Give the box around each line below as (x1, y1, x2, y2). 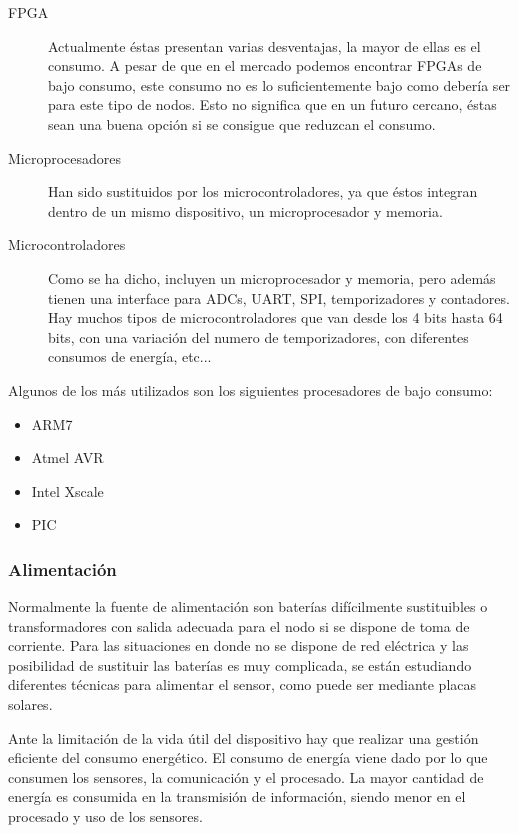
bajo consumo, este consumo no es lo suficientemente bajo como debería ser (48, 74, 511, 95)
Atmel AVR (31, 447, 104, 468)
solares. (8, 694, 53, 715)
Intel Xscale (31, 480, 104, 501)
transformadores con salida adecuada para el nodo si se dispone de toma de (8, 615, 470, 636)
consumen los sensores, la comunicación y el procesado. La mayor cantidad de (8, 766, 484, 787)
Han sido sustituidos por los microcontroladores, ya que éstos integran (48, 181, 478, 202)
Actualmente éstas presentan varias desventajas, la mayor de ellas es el (48, 35, 481, 56)
